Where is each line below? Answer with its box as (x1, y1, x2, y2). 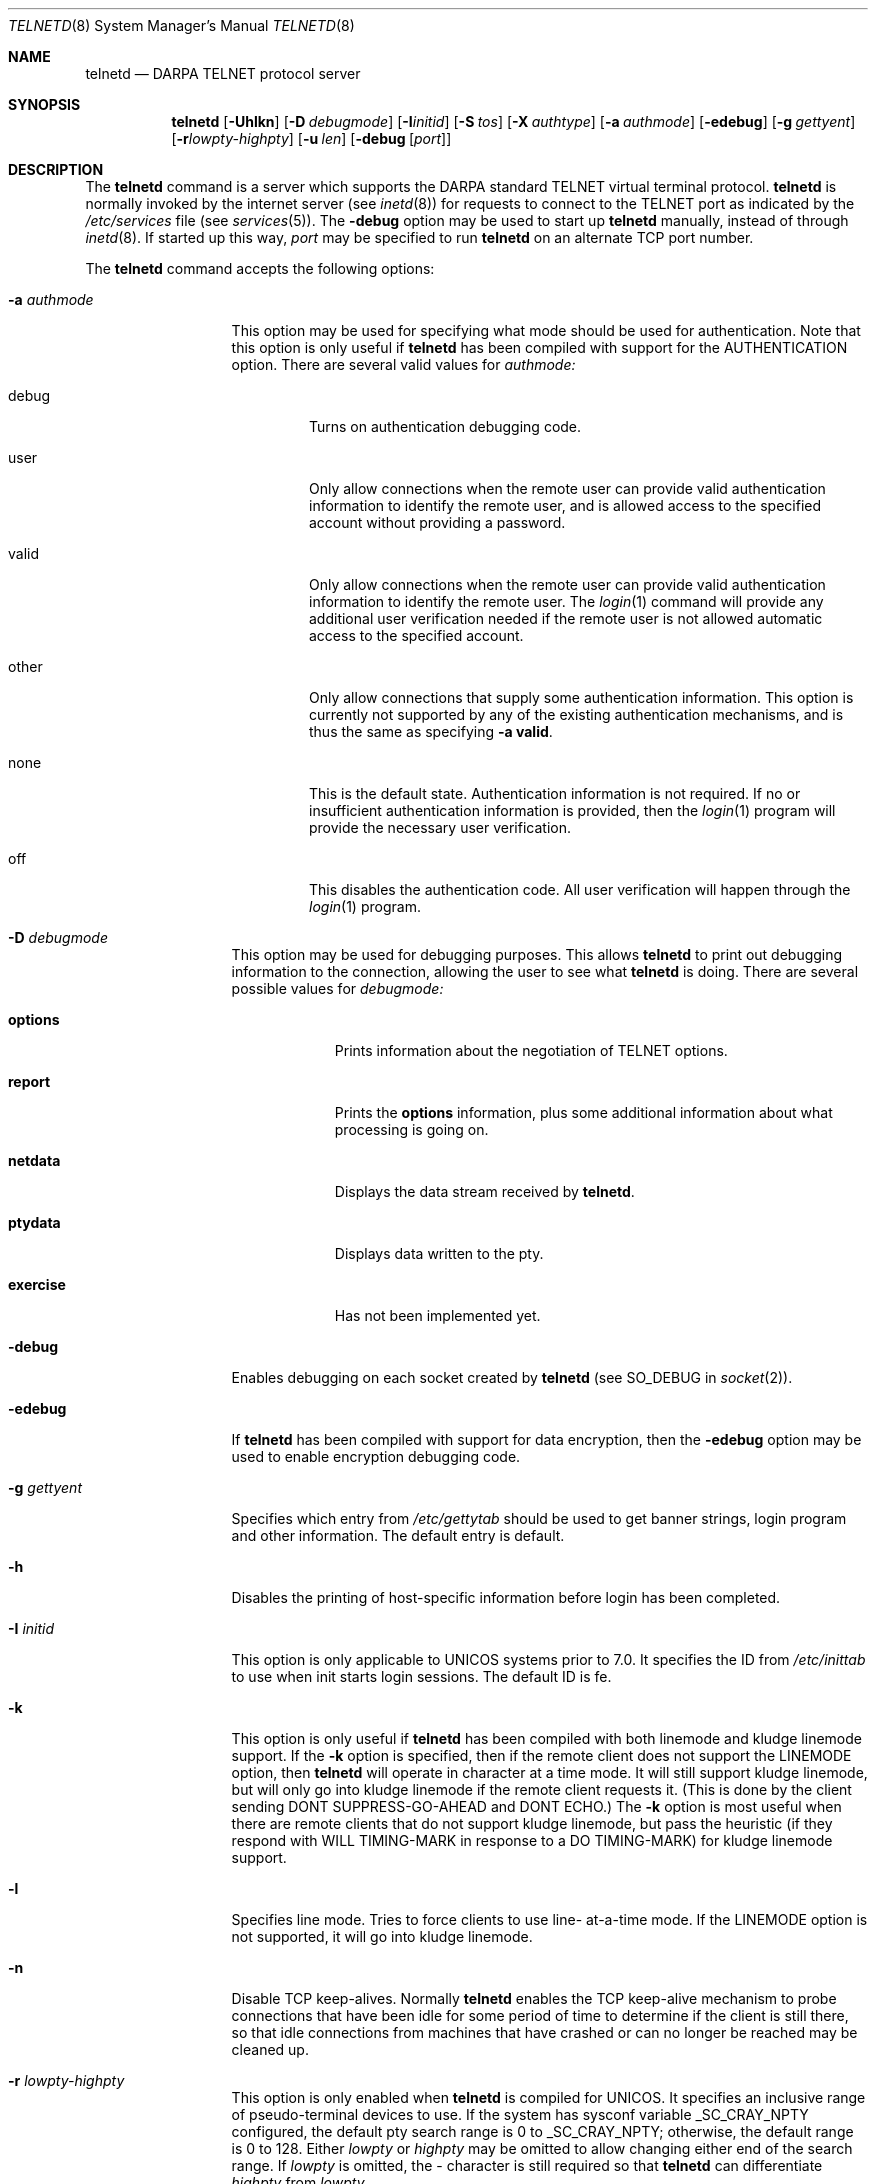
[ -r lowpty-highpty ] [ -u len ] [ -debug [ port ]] (171, 130, 452, 147)
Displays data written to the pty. (334, 1245, 544, 1262)
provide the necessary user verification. (309, 819, 571, 836)
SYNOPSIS (8, 96, 81, 113)
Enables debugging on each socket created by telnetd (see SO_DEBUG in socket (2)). (231, 1369, 793, 1386)
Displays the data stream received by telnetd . (334, 1183, 635, 1200)
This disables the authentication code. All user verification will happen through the (309, 881, 851, 898)
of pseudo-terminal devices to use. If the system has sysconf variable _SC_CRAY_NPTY (231, 2106, 809, 2123)
